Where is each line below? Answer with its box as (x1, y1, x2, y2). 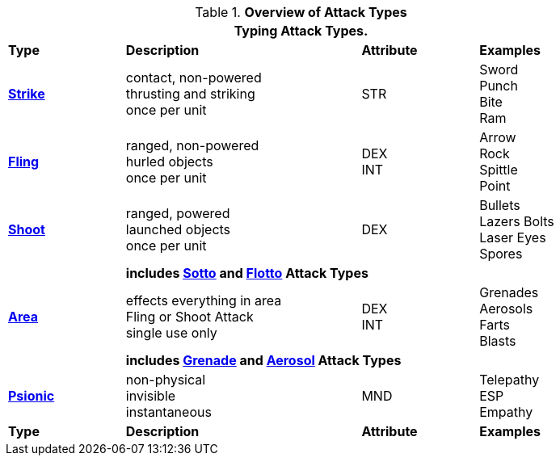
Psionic (8, 388, 55, 404)
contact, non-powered (125, 69, 262, 86)
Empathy (479, 404, 533, 420)
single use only (125, 325, 217, 341)
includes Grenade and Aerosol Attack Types (125, 352, 402, 368)
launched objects (125, 221, 231, 237)
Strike (8, 86, 45, 102)
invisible (125, 388, 176, 404)
